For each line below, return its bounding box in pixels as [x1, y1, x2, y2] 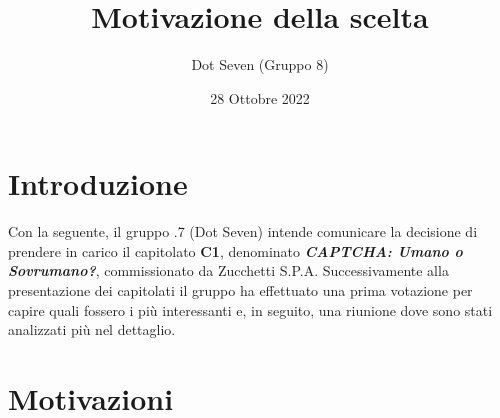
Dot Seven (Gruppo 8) [191, 54, 329, 75]
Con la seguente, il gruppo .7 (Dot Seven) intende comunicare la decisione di [8, 221, 478, 242]
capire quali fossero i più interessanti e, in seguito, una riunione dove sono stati [8, 299, 493, 320]
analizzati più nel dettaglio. [8, 319, 176, 340]
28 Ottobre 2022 [210, 87, 310, 108]
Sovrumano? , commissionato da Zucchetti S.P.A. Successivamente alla [8, 260, 449, 281]
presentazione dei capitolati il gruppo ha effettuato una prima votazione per [8, 280, 473, 301]
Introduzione [8, 163, 188, 204]
